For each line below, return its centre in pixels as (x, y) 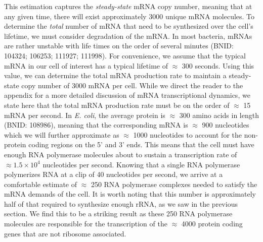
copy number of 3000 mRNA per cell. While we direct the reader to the (132, 85)
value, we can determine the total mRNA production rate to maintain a (115, 75)
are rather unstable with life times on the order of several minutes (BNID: (119, 46)
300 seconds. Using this (218, 65)
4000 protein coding (212, 224)
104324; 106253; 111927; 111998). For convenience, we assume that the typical (125, 55)
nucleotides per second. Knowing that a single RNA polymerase (141, 164)
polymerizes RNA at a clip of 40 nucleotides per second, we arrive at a (114, 174)
